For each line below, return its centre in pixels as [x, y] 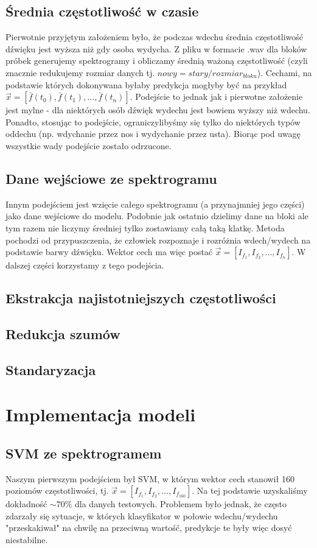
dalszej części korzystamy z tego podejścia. [85, 265]
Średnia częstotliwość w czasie [102, 11]
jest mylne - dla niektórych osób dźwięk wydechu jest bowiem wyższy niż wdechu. [158, 110]
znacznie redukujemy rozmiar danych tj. [80, 72]
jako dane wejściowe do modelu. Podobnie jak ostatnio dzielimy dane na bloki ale [157, 216]
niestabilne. [27, 540]
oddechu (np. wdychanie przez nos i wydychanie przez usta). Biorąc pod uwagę [153, 134]
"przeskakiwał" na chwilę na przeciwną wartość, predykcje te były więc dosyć [149, 528]
